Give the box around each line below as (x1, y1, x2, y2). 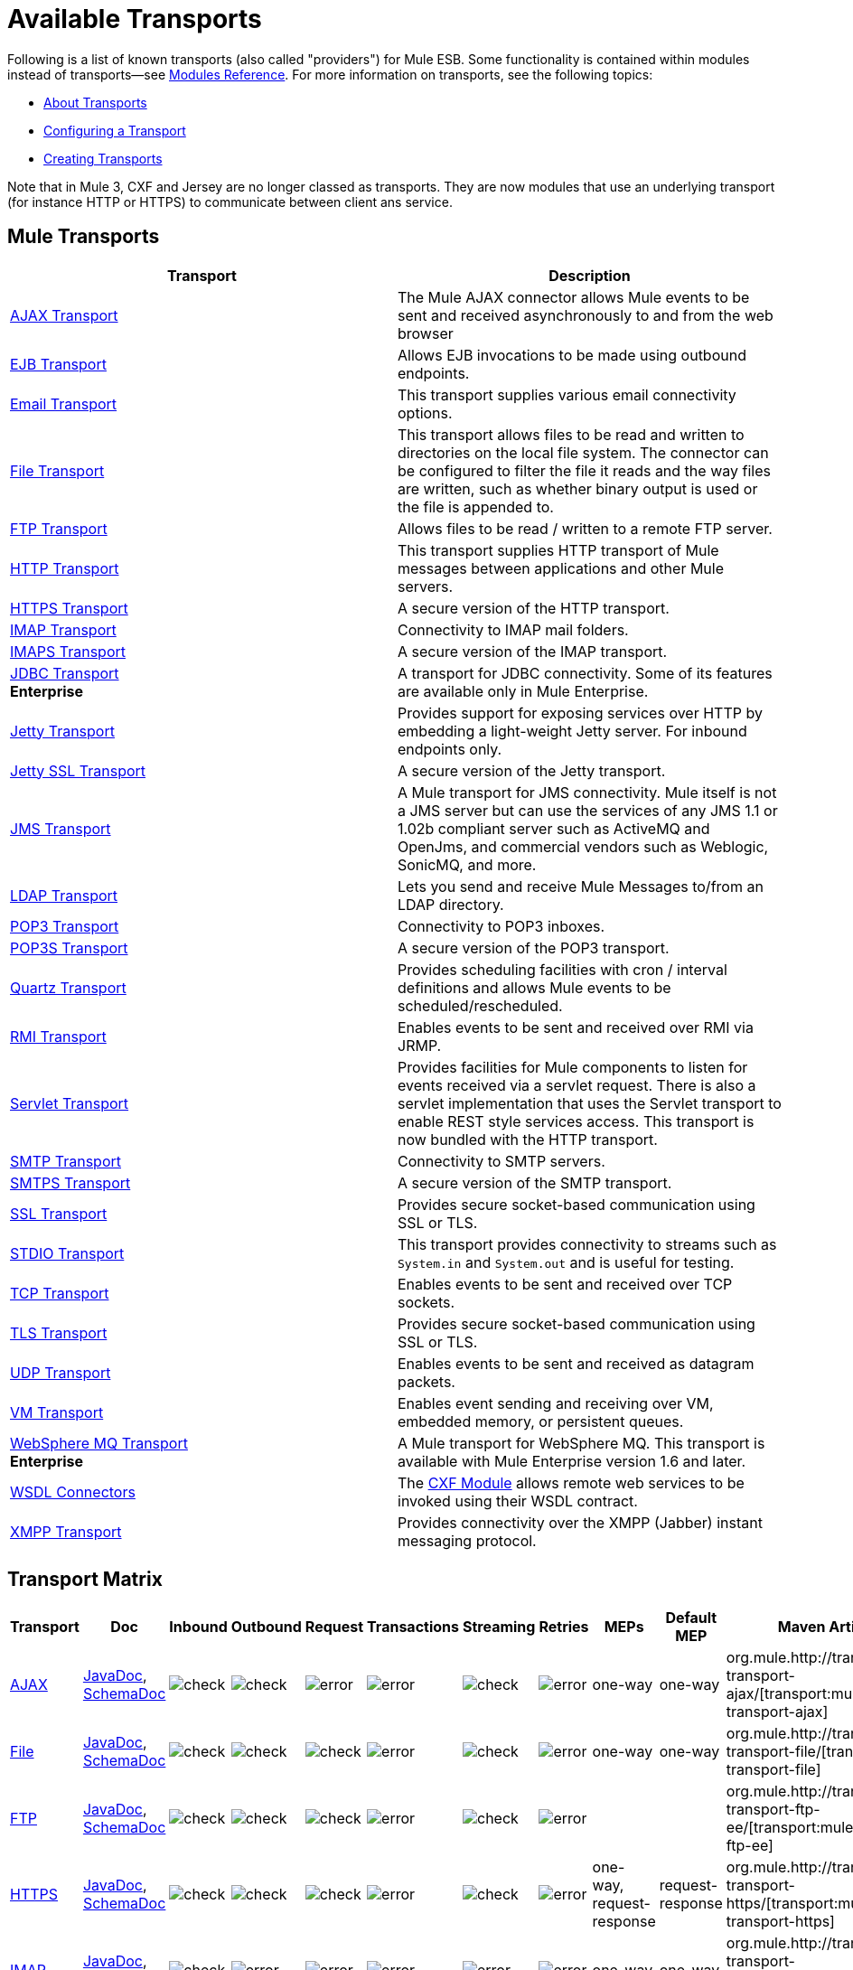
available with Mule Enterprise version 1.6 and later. (398, 1451, 746, 1470)
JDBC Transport (10, 663, 119, 682)
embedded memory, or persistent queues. (398, 1412, 684, 1431)
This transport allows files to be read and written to (398, 425, 745, 444)
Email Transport (10, 394, 117, 413)
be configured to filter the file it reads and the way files (398, 461, 771, 480)
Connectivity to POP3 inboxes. (398, 916, 605, 935)
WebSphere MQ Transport (10, 1433, 188, 1452)
